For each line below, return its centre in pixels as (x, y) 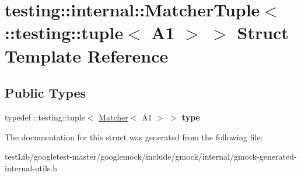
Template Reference (87, 55)
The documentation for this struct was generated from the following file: (134, 137)
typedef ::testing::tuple (45, 117)
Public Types (45, 93)
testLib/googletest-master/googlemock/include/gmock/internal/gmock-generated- (151, 156)
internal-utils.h (31, 168)
